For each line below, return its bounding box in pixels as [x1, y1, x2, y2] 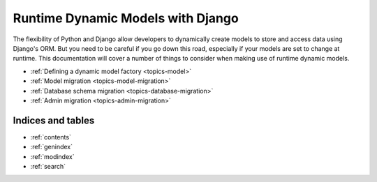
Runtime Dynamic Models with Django [13, 10, 239, 26]
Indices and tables [13, 114, 95, 126]
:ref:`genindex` [30, 143, 73, 151]
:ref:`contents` [30, 132, 71, 141]
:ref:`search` [30, 162, 66, 170]
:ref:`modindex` [30, 152, 75, 160]
